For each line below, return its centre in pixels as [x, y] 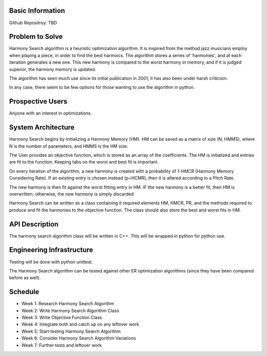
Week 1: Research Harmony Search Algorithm [68, 304]
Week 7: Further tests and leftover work [62, 345]
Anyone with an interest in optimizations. [51, 113]
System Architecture [42, 128]
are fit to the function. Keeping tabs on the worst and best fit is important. [84, 162]
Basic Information [37, 11]
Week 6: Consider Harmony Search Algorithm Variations [79, 338]
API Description [34, 224]
